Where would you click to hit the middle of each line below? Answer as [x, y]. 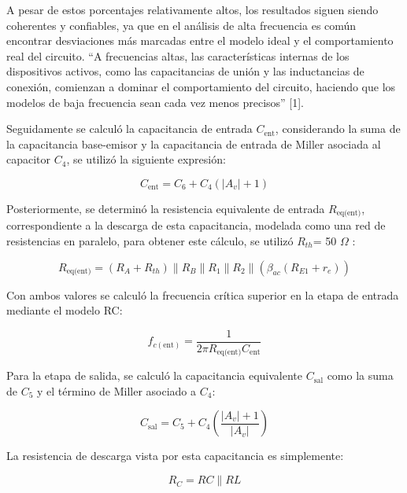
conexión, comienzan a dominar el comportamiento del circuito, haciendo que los [201, 86]
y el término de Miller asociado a [117, 390]
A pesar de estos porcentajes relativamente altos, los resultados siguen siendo [192, 9]
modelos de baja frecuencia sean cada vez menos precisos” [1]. [155, 102]
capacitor [29, 159]
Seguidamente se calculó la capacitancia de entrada [129, 129]
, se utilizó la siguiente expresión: [146, 159]
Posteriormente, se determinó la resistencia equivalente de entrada [166, 208]
